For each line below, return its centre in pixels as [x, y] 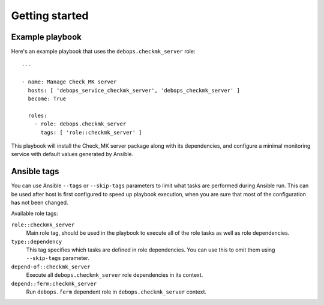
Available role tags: [34, 214]
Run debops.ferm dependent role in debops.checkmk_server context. [116, 292]
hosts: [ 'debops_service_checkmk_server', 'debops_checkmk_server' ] [134, 90]
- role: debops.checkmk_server [80, 124]
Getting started [50, 16]
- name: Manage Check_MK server [69, 82]
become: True [47, 99]
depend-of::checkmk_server [51, 267]
